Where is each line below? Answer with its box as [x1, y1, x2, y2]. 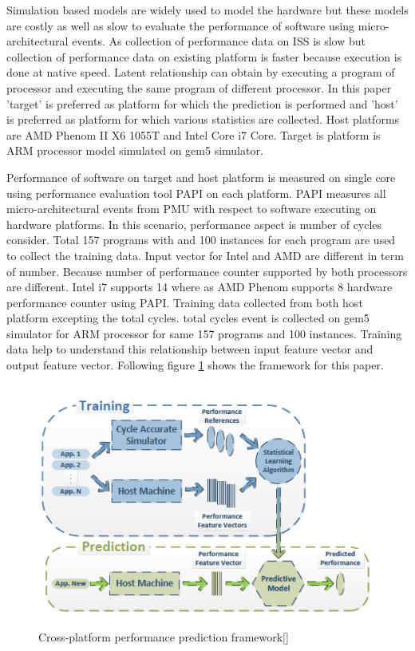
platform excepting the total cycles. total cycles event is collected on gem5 [6, 310, 370, 326]
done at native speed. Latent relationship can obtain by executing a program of [6, 64, 395, 81]
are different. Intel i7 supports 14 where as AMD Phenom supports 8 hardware [6, 278, 393, 295]
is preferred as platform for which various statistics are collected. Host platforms [6, 111, 400, 128]
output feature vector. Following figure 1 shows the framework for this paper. [6, 357, 384, 373]
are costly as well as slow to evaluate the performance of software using [6, 17, 355, 34]
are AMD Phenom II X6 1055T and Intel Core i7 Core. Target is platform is [6, 126, 381, 143]
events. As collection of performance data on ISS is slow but [72, 33, 366, 49]
